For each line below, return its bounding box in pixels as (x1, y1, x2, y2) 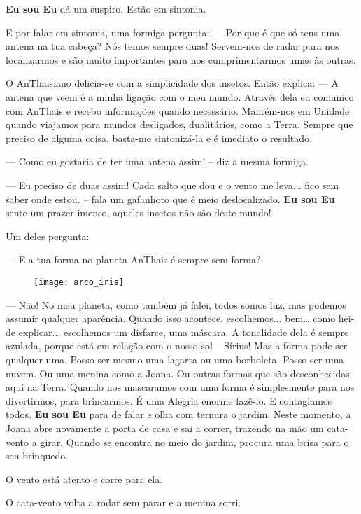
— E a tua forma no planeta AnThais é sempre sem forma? (6, 252, 261, 267)
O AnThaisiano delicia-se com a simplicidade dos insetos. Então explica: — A (6, 76, 339, 90)
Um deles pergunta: (6, 228, 90, 243)
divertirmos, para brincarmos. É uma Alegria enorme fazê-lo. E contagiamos (6, 393, 332, 408)
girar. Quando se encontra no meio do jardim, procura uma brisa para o (40, 434, 349, 449)
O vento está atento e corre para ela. (6, 471, 163, 486)
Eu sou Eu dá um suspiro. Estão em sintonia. (6, 1, 206, 15)
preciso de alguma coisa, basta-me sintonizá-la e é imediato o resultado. (6, 130, 312, 145)
